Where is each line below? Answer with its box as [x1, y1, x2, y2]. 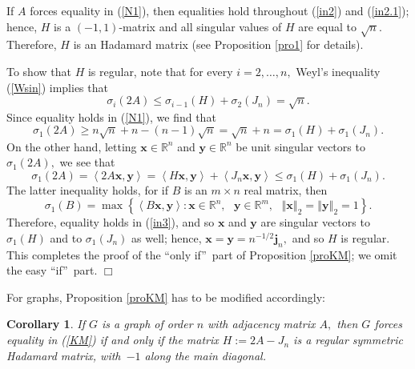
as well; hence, [131, 229, 202, 246]
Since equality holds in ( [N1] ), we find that [6, 108, 216, 125]
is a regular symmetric [293, 331, 403, 348]
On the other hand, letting [6, 138, 137, 154]
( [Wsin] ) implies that [6, 78, 108, 95]
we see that [59, 154, 115, 170]
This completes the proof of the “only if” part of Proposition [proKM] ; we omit [6, 246, 397, 263]
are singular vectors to [260, 214, 370, 231]
